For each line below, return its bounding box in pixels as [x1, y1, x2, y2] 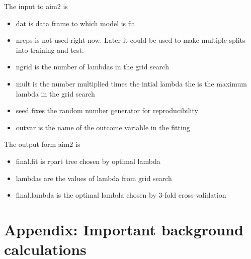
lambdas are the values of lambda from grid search [16, 172, 172, 183]
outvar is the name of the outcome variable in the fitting [16, 122, 190, 132]
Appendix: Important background [4, 219, 243, 239]
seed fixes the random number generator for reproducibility [16, 105, 198, 116]
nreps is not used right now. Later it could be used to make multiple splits [16, 35, 245, 45]
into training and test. [16, 44, 84, 55]
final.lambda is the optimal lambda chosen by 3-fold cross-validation [16, 190, 226, 200]
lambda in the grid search [16, 88, 95, 99]
